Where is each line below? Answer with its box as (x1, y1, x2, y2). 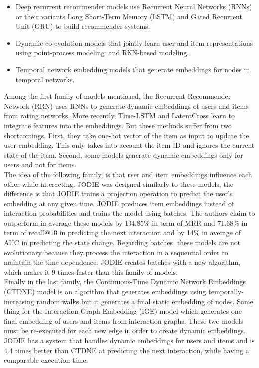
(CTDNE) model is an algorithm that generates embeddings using (4, 286, 206, 297)
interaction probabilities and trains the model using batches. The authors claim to (4, 208, 255, 218)
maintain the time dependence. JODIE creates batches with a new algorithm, (4, 257, 241, 267)
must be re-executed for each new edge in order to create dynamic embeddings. (4, 325, 246, 336)
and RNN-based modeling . (108, 47, 189, 58)
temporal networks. (15, 74, 75, 84)
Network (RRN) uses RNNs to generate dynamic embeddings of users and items (4, 100, 249, 111)
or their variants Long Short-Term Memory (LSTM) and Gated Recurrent (15, 11, 242, 21)
